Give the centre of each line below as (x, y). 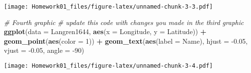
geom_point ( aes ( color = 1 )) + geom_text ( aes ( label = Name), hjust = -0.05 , (126, 41)
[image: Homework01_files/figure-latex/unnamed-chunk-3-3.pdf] (108, 7)
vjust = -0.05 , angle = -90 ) (44, 50)
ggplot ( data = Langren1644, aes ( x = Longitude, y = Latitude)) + (105, 31)
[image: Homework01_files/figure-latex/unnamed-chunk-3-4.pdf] (108, 66)
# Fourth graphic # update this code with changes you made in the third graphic (124, 22)
